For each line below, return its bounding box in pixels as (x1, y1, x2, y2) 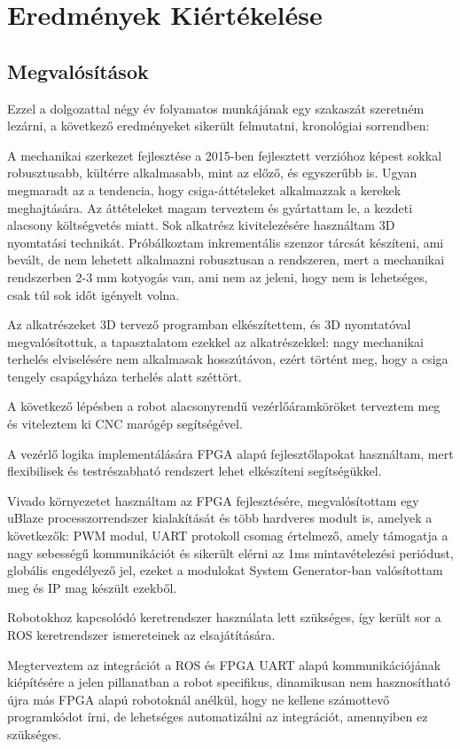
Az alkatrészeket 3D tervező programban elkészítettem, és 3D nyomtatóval (7, 315, 411, 334)
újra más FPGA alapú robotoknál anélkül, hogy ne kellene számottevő (7, 690, 390, 708)
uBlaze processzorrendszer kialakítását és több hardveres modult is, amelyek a (7, 509, 433, 527)
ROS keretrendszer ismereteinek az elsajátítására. (7, 626, 276, 644)
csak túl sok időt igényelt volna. (7, 285, 180, 304)
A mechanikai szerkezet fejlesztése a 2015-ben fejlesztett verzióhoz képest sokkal (7, 146, 442, 164)
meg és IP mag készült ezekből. (7, 578, 177, 596)
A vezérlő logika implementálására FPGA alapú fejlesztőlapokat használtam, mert (7, 444, 454, 462)
